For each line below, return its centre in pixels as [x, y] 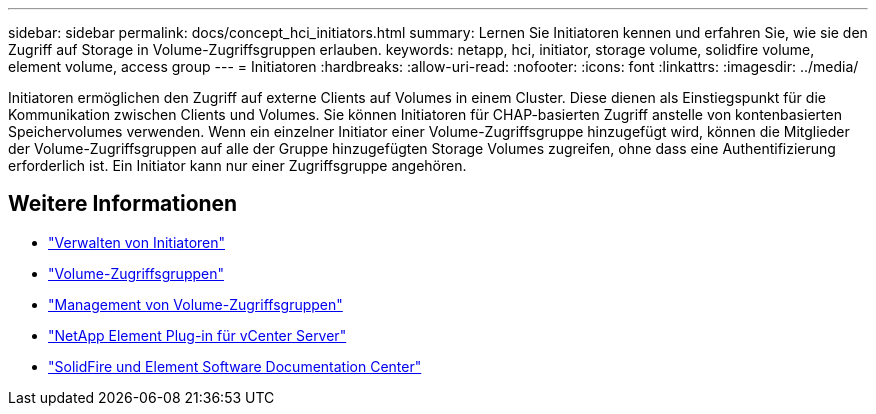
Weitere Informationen [123, 204]
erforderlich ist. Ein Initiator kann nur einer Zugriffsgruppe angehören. [237, 165]
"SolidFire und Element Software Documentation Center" [235, 366]
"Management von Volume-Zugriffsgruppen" [195, 304]
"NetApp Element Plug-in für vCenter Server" [197, 335]
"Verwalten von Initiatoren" [137, 242]
